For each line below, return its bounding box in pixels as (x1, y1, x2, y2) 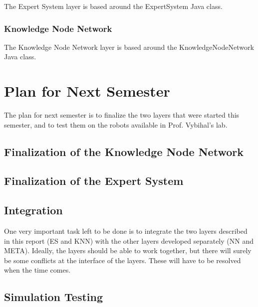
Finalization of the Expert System (4, 173, 184, 188)
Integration (4, 202, 63, 218)
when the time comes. (4, 265, 71, 275)
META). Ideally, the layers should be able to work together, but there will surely (4, 245, 252, 256)
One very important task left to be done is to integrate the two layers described (4, 226, 248, 236)
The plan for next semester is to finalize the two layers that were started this (4, 110, 240, 120)
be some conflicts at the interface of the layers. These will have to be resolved (4, 255, 241, 265)
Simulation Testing (4, 289, 103, 305)
